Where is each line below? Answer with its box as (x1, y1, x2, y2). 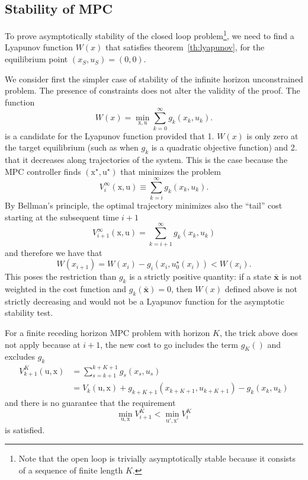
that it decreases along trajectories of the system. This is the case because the (5, 153, 288, 165)
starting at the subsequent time (5, 210, 119, 223)
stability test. (5, 306, 53, 319)
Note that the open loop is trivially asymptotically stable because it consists (18, 452, 296, 465)
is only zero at (246, 129, 299, 142)
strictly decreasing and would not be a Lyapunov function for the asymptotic (5, 295, 284, 307)
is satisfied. (5, 423, 45, 436)
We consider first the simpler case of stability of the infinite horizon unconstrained (5, 72, 303, 85)
